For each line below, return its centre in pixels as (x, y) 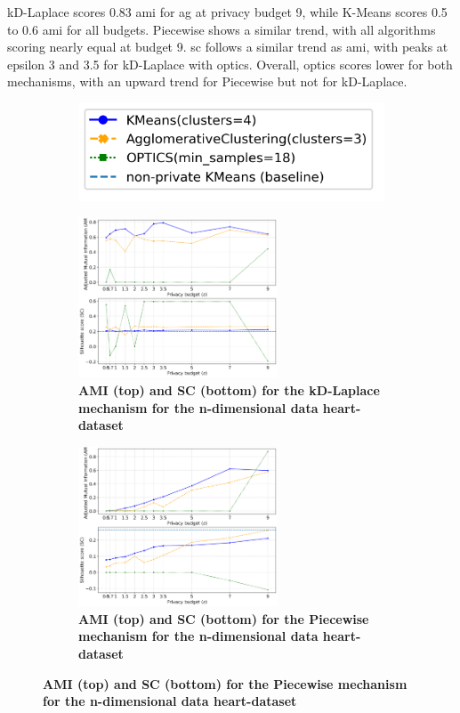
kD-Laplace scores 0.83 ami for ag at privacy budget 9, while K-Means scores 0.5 (227, 12)
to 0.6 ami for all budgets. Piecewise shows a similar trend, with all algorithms (222, 29)
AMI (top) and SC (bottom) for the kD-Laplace (229, 390)
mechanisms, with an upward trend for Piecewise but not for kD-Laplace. (207, 81)
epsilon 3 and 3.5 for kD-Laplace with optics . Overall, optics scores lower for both (230, 64)
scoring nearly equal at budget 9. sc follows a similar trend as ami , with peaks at (228, 47)
